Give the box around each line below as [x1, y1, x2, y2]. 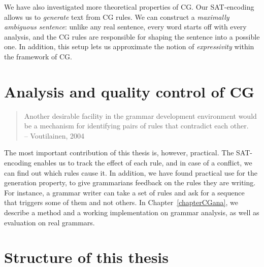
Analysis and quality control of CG [4, 81, 254, 102]
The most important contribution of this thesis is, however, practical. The [4, 147, 234, 158]
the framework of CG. [4, 51, 72, 61]
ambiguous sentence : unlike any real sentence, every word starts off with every [4, 21, 247, 32]
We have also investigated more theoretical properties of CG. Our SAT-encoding [4, 2, 254, 12]
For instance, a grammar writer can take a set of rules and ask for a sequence [4, 187, 245, 197]
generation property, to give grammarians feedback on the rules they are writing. [4, 177, 256, 188]
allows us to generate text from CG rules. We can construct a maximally [4, 11, 229, 22]
